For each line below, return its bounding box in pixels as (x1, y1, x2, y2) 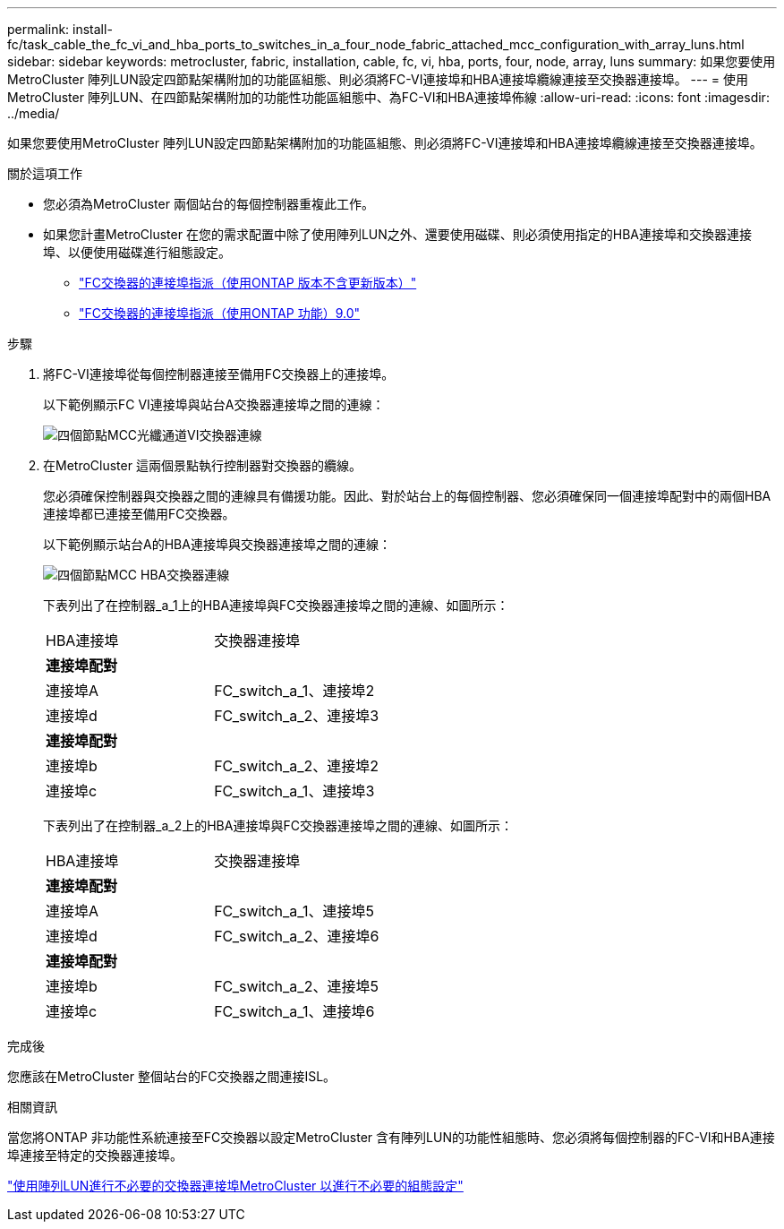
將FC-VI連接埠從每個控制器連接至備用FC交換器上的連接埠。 (43, 366, 395, 382)
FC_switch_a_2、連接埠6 (214, 927, 379, 945)
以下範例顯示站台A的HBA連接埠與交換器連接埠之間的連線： (43, 537, 391, 552)
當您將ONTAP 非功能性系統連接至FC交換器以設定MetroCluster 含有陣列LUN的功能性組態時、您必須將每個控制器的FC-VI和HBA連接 (7, 1130, 775, 1145)
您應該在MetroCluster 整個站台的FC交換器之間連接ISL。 (7, 1069, 337, 1084)
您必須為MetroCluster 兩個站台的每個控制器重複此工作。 (43, 196, 374, 211)
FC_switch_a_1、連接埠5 (214, 902, 374, 920)
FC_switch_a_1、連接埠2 (214, 682, 375, 700)
